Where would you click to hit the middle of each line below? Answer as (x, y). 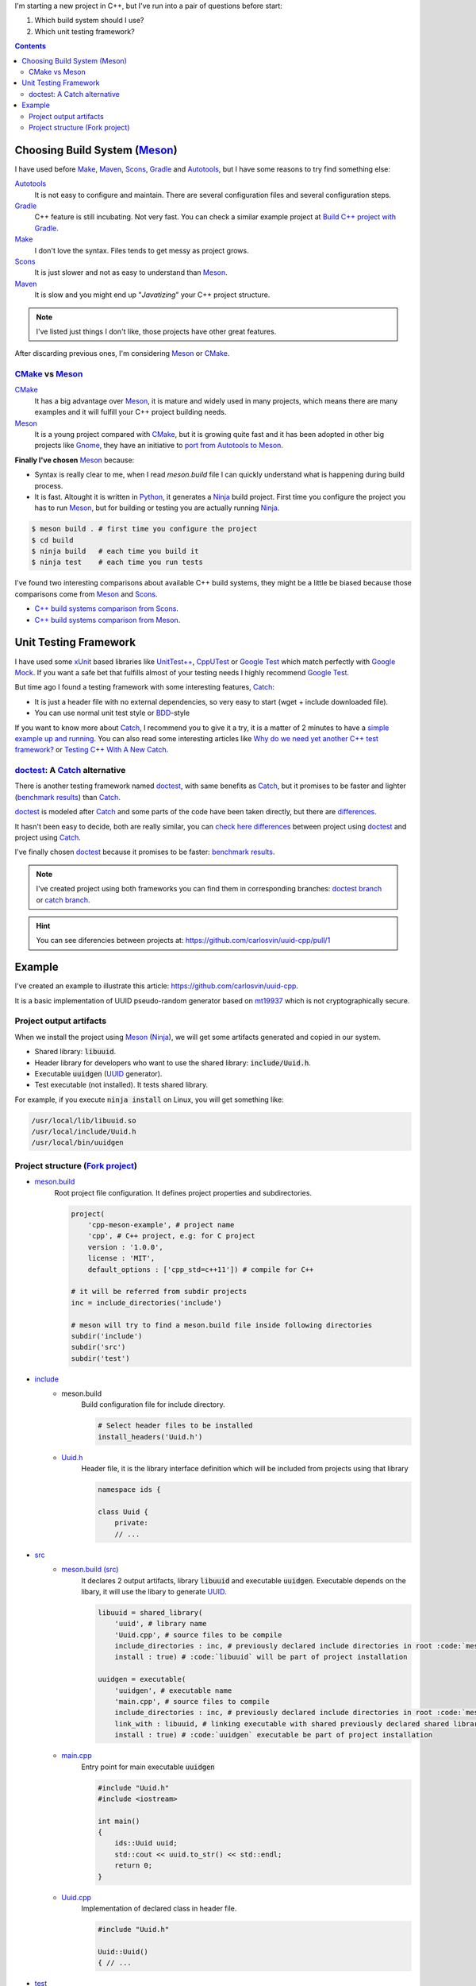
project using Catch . (48, 837)
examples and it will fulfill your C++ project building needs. (131, 412)
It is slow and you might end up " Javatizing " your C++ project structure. (152, 295)
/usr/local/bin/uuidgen (78, 1143)
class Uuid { (123, 1512)
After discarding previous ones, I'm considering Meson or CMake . (122, 354)
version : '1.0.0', (126, 1247)
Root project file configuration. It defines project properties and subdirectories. (183, 1192)
